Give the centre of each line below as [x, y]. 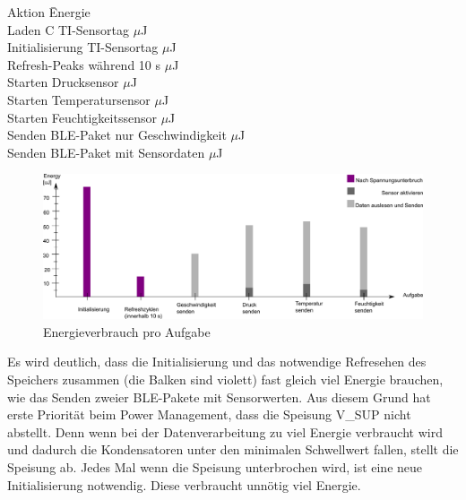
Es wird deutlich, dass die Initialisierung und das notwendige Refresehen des [217, 362]
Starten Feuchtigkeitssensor [82, 117]
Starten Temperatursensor [79, 99]
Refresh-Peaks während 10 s [84, 64]
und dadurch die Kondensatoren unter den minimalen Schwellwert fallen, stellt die [233, 449]
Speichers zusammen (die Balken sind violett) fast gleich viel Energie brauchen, [225, 379]
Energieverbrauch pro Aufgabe [127, 331]
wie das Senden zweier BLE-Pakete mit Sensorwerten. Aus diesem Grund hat [219, 397]
